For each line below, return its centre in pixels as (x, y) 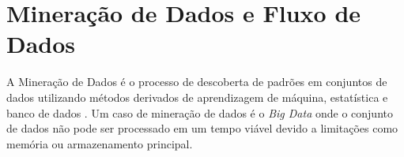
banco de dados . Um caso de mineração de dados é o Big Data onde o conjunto (200, 112)
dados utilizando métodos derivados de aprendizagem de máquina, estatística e (197, 97)
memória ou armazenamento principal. (100, 143)
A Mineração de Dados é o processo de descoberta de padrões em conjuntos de (197, 82)
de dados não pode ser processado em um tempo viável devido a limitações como (202, 128)
